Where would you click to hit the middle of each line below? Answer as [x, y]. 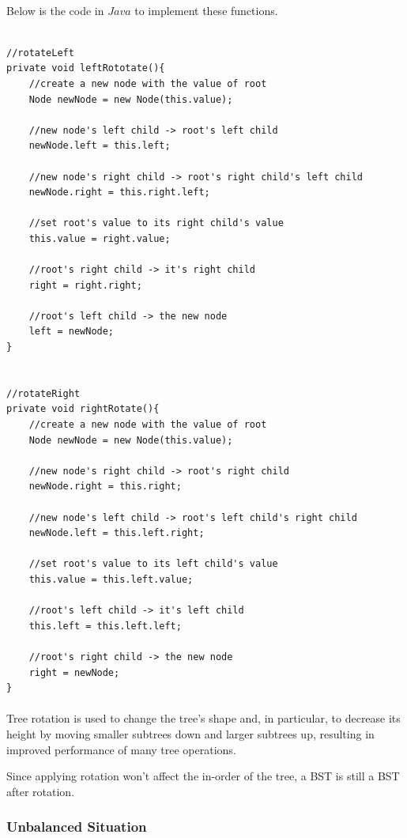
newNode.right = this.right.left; [119, 193]
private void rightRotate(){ [83, 409]
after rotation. [41, 791]
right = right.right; [85, 285]
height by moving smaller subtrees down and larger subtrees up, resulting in [190, 733]
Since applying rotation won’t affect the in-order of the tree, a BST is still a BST [203, 776]
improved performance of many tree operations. [121, 749]
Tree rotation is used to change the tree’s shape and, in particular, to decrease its [203, 718]
